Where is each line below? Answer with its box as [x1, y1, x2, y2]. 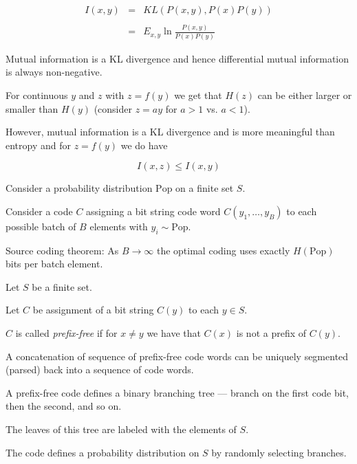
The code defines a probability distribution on [6, 445, 199, 459]
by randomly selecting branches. [211, 445, 347, 459]
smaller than [6, 101, 58, 115]
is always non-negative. [6, 65, 102, 79]
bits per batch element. [6, 256, 103, 271]
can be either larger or [257, 87, 352, 102]
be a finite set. [32, 279, 92, 294]
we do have [120, 137, 168, 152]
